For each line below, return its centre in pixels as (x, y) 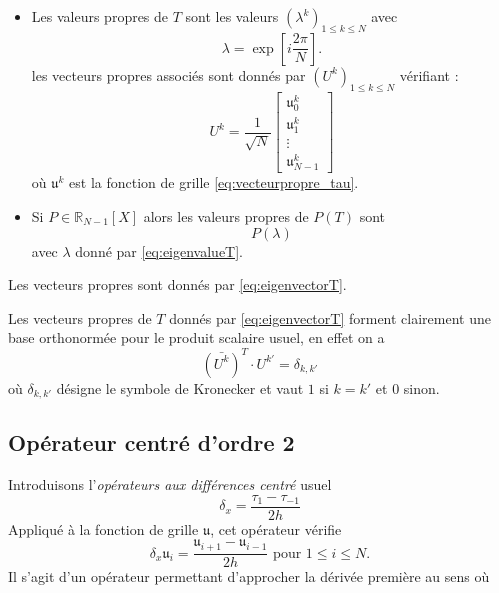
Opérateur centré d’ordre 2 (151, 442)
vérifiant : (429, 74)
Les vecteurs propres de (80, 317)
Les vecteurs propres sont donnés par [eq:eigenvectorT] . (177, 284)
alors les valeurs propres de (226, 216)
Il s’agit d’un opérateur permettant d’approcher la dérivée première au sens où (249, 576)
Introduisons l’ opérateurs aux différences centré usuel (170, 484)
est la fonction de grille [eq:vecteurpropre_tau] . (214, 182)
